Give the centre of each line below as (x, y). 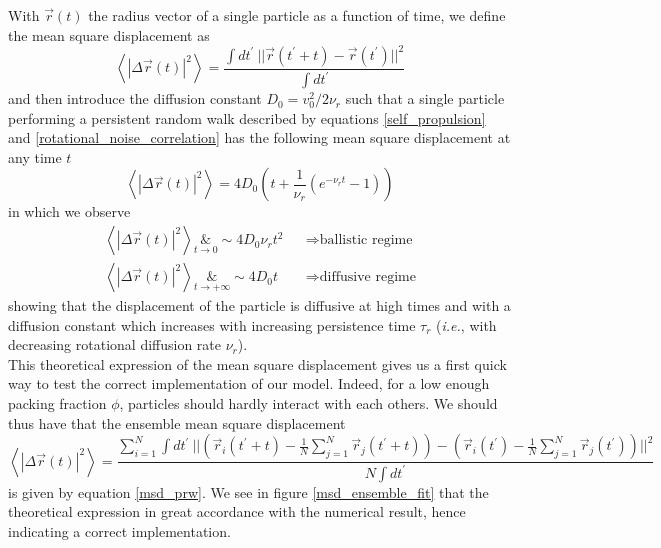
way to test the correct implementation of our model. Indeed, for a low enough (249, 383)
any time (35, 156)
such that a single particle (425, 98)
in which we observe (69, 211)
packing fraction (57, 403)
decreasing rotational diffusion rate (115, 344)
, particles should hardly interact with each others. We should (308, 403)
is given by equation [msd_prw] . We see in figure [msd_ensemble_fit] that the (248, 491)
